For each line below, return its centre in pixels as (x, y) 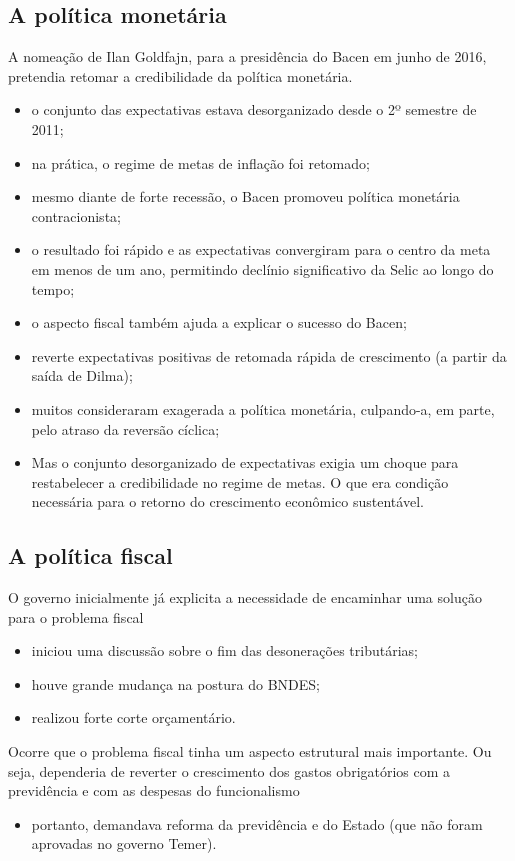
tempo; (53, 288)
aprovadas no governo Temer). (124, 843)
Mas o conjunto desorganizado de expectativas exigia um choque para (245, 462)
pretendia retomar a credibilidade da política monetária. (180, 75)
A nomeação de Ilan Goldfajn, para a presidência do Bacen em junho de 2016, (247, 56)
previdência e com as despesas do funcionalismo (154, 790)
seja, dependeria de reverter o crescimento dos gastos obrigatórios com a (229, 770)
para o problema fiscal (76, 616)
